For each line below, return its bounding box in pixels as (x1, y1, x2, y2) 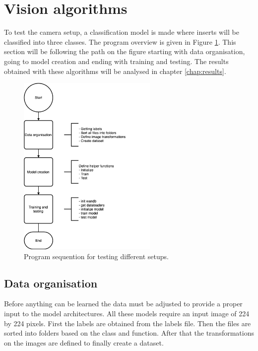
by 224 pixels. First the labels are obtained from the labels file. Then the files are (4, 318, 251, 328)
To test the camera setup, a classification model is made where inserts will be (4, 27, 239, 37)
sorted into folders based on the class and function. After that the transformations (4, 328, 254, 338)
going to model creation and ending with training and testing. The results (4, 56, 229, 66)
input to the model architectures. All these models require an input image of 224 (4, 308, 250, 319)
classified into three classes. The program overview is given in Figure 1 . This (4, 36, 236, 47)
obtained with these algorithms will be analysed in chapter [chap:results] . (4, 66, 226, 76)
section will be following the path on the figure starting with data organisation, (4, 46, 245, 57)
